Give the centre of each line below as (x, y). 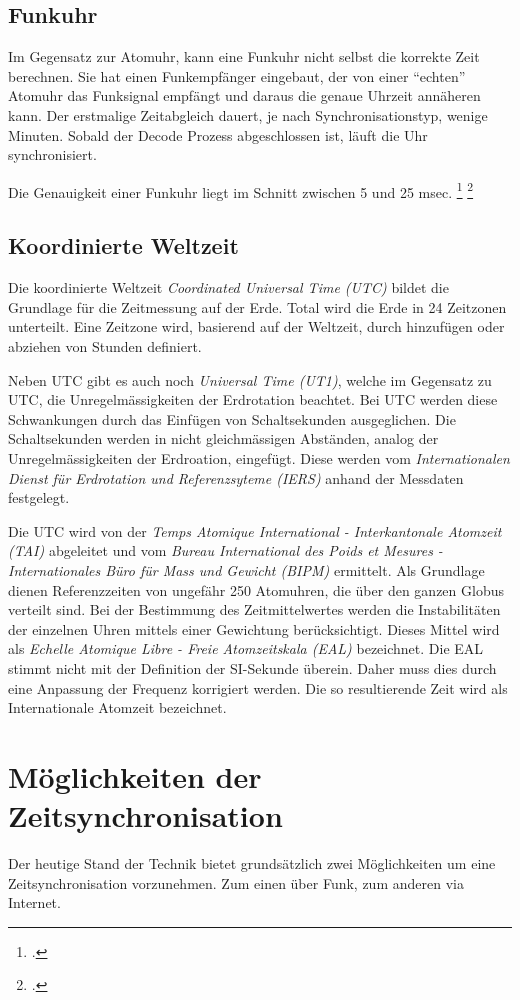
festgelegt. (39, 497)
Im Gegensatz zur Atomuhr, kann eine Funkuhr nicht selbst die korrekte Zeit (244, 56)
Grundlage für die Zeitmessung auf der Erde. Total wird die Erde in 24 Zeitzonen (257, 306)
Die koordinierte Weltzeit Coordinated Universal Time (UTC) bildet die (228, 287)
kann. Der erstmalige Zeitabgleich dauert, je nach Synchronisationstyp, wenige (248, 114)
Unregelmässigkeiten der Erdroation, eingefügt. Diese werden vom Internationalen (259, 457)
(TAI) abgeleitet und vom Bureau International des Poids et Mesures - (225, 550)
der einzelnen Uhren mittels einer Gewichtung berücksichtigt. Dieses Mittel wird (254, 628)
